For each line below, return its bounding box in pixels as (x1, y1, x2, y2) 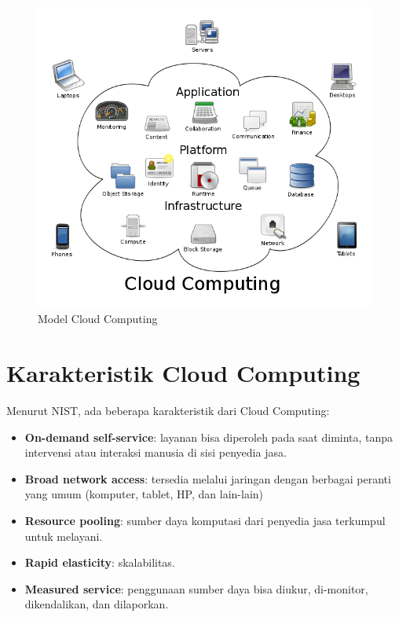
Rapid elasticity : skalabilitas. (24, 554, 175, 571)
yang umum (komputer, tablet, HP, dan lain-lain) (24, 486, 264, 502)
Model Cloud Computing (38, 310, 158, 327)
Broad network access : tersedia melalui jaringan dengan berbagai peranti (24, 470, 391, 487)
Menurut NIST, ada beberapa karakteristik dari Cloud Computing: (6, 402, 330, 418)
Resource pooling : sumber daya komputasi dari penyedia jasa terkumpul (24, 512, 386, 528)
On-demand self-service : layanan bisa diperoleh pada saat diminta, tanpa (24, 428, 394, 445)
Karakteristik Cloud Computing (6, 357, 361, 389)
